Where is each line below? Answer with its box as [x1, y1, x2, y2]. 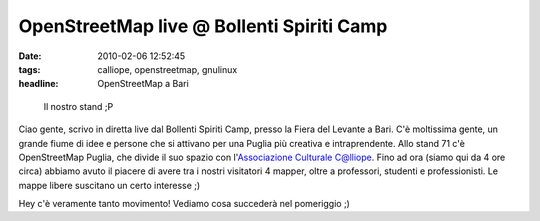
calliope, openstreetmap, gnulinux [97, 63, 238, 75]
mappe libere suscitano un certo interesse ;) [18, 179, 201, 191]
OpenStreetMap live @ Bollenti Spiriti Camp [18, 15, 388, 37]
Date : [18, 50, 42, 62]
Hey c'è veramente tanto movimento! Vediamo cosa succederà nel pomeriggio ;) [18, 198, 350, 210]
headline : [18, 78, 59, 90]
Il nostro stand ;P [43, 100, 114, 112]
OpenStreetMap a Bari [97, 78, 189, 90]
